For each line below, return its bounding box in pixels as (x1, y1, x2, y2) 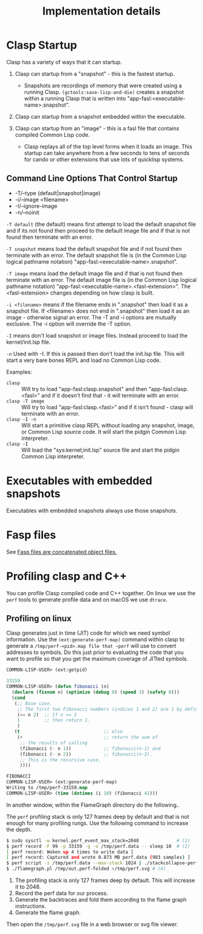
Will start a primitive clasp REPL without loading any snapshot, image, (21, 421, 195, 429)
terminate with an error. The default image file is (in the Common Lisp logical (6, 276, 197, 283)
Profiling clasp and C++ (6, 569, 127, 583)
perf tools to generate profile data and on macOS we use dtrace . (6, 596, 168, 603)
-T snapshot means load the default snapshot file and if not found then (6, 245, 182, 252)
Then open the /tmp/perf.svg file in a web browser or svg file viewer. (6, 921, 178, 928)
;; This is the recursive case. (19, 756, 101, 763)
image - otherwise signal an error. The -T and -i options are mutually (6, 313, 177, 321)
